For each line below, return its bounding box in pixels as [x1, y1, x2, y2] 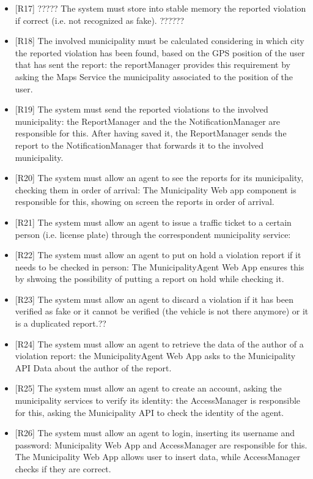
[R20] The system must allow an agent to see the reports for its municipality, [15, 171, 304, 184]
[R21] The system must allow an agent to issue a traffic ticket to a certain [15, 215, 292, 228]
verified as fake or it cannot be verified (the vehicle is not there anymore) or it [15, 305, 309, 317]
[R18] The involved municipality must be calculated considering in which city [15, 34, 304, 47]
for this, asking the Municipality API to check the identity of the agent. [15, 406, 284, 418]
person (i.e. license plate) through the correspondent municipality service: [15, 228, 291, 240]
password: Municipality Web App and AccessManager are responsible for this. [15, 438, 307, 451]
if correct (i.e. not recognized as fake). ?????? [15, 13, 185, 26]
